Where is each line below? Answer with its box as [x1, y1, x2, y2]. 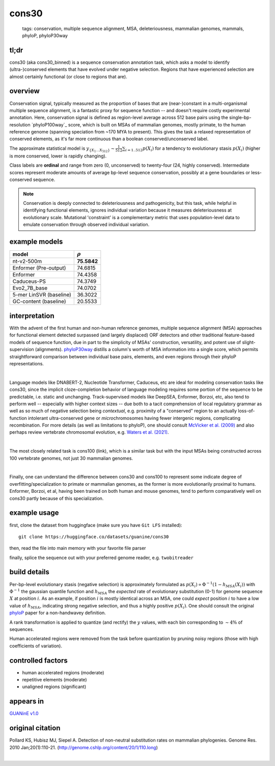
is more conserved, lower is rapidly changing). [9, 153, 107, 159]
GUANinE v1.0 [9, 710, 39, 717]
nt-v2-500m [12, 258, 42, 265]
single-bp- [229, 115, 252, 121]
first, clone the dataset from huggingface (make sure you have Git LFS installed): [9, 522, 183, 528]
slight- [242, 339, 256, 345]
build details [9, 568, 49, 576]
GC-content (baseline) [12, 298, 66, 305]
